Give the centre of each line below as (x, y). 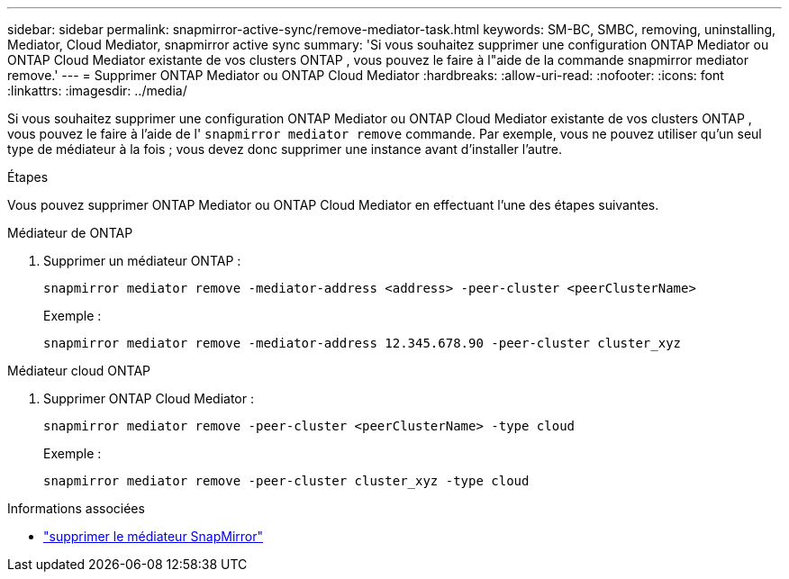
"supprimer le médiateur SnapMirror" (154, 536)
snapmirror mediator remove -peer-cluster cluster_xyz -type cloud (286, 481)
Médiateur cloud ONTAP (79, 371)
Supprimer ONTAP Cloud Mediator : (149, 398)
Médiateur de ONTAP (70, 233)
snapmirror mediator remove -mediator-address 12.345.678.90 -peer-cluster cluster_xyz (363, 343)
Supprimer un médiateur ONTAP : (142, 261)
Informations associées (76, 508)
